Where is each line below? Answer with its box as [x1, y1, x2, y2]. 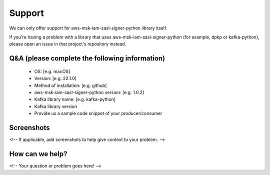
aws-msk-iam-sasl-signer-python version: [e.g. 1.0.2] [34, 89, 144, 95]
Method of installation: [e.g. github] [34, 82, 107, 88]
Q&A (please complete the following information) [9, 54, 165, 62]
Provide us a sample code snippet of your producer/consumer [34, 110, 162, 116]
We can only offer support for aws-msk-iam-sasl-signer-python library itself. [9, 25, 167, 31]
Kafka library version [34, 103, 77, 109]
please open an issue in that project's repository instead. [9, 41, 126, 47]
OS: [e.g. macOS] [34, 68, 70, 74]
